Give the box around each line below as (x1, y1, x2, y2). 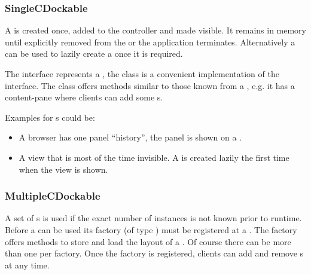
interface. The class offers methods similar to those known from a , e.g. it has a (5, 79, 295, 91)
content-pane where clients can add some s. (5, 91, 163, 103)
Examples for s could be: (5, 111, 95, 123)
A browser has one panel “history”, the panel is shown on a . (19, 131, 242, 143)
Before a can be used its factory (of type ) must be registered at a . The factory (5, 223, 297, 236)
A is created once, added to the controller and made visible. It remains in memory (5, 24, 306, 36)
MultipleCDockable (5, 188, 100, 203)
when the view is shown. (19, 163, 108, 175)
